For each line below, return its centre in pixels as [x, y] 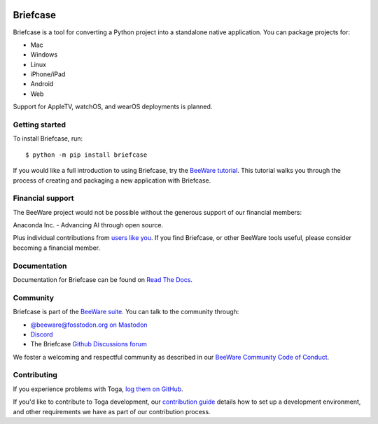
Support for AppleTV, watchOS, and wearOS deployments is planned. [113, 107]
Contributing [35, 375]
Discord [42, 334]
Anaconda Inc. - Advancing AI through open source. [88, 225]
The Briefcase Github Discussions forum [89, 344]
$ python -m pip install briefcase [86, 155]
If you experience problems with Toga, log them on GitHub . [98, 389]
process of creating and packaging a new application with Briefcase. [112, 180]
